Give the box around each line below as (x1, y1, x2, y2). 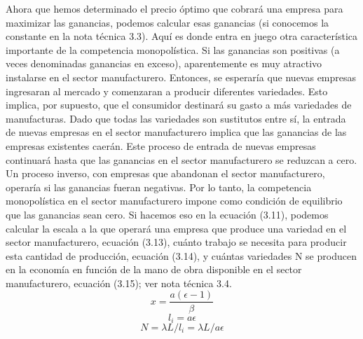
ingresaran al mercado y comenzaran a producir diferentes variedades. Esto (6, 83, 328, 98)
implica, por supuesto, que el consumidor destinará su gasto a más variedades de (6, 97, 352, 112)
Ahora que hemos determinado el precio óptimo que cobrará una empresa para (6, 1, 343, 15)
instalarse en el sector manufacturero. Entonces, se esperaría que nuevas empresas (6, 69, 357, 84)
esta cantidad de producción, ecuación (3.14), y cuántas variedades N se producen (6, 248, 357, 263)
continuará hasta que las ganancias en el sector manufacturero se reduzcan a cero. (6, 152, 357, 167)
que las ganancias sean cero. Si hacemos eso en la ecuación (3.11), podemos (6, 207, 329, 221)
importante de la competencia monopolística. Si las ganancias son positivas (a (6, 42, 340, 57)
